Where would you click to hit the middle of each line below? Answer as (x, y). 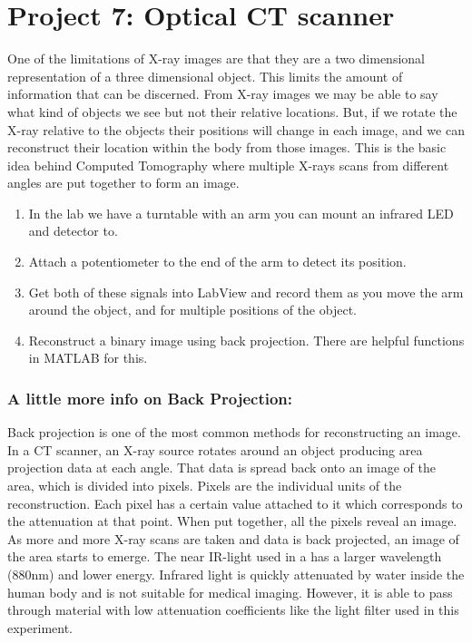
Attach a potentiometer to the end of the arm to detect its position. (217, 262)
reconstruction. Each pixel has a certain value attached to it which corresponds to (235, 503)
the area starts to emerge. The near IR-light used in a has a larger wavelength (225, 556)
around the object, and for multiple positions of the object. (192, 310)
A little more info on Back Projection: (150, 398)
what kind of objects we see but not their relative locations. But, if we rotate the (232, 111)
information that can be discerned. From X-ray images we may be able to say (223, 94)
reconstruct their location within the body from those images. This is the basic (227, 147)
